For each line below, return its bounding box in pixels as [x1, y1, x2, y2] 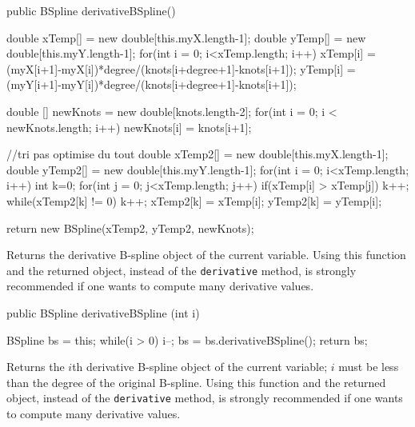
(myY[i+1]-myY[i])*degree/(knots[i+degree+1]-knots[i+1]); [6, 76, 297, 93]
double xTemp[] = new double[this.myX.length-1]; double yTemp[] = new [6, 29, 366, 46]
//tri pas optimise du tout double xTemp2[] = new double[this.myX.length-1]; [6, 146, 389, 162]
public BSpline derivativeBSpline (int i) [6, 304, 200, 321]
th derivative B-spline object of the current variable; [72, 358, 328, 375]
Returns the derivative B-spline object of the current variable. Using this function [6, 246, 406, 263]
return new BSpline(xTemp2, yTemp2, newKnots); [6, 219, 254, 236]
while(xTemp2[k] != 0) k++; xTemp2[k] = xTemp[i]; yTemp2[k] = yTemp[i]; [6, 192, 382, 209]
